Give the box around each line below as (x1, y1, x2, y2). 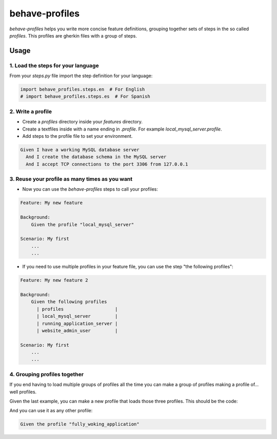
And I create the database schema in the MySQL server (26, 154, 167, 160)
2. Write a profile (9, 108, 52, 115)
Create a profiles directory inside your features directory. (22, 119, 143, 125)
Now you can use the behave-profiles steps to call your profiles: (22, 186, 159, 192)
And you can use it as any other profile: (9, 408, 93, 414)
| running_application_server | (36, 320, 118, 326)
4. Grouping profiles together (9, 371, 84, 378)
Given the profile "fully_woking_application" (20, 422, 140, 427)
